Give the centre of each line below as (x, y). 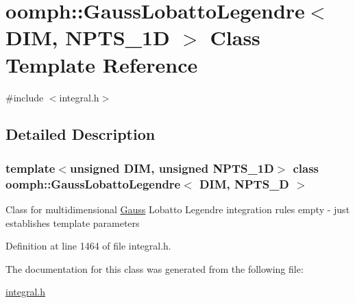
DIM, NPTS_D (244, 183)
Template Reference (102, 64)
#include (25, 97)
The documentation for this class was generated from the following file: (155, 268)
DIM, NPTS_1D (88, 37)
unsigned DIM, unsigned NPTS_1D (172, 168)
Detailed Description (81, 134)
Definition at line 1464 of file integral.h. (88, 246)
